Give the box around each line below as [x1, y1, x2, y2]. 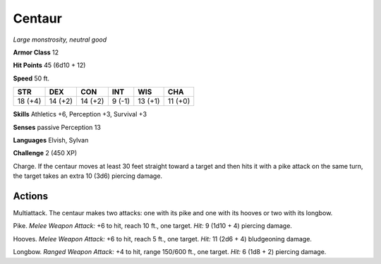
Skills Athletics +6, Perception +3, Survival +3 [13, 110, 147, 119]
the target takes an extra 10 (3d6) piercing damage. [13, 172, 162, 180]
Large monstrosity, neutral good [13, 35, 107, 44]
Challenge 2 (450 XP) [13, 149, 78, 157]
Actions [13, 190, 49, 202]
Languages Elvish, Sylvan [13, 136, 89, 144]
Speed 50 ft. [13, 74, 49, 83]
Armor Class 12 [13, 48, 59, 56]
